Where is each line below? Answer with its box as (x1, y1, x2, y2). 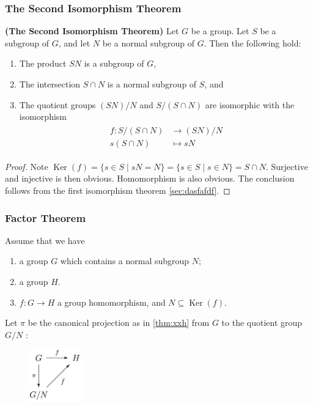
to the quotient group (221, 316, 303, 329)
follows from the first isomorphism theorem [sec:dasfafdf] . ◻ (5, 184, 230, 197)
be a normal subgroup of (102, 36, 194, 49)
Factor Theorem (5, 210, 86, 225)
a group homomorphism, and (57, 295, 166, 308)
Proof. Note (5, 160, 48, 172)
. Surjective (265, 160, 308, 172)
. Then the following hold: (204, 36, 301, 49)
